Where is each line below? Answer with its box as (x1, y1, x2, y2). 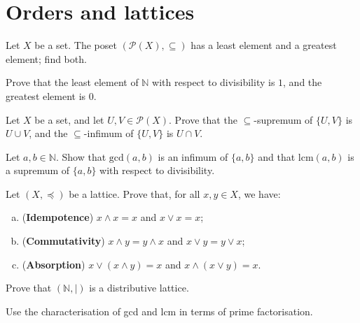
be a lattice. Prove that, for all (69, 186, 200, 201)
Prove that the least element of (6, 75, 139, 89)
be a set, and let (34, 112, 104, 127)
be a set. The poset (34, 38, 117, 52)
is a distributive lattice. (89, 280, 189, 295)
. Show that (55, 149, 106, 164)
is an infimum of (158, 149, 228, 164)
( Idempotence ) (22, 210, 94, 224)
